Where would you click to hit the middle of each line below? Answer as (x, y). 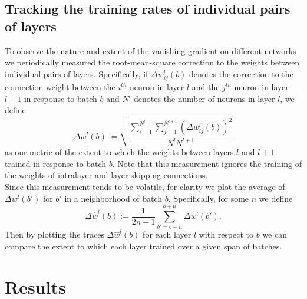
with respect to (226, 234)
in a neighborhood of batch (113, 198)
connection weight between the (60, 86)
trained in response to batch (56, 163)
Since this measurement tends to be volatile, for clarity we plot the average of (145, 187)
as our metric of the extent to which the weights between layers (119, 152)
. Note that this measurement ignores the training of (207, 163)
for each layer (167, 234)
